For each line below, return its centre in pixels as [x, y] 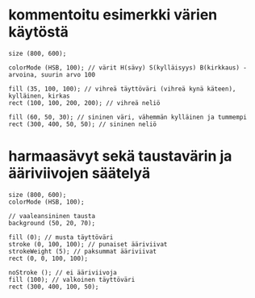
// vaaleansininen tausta [52, 216]
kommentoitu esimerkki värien [113, 15]
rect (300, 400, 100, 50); [54, 287]
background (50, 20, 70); [52, 223]
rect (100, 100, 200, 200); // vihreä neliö [84, 103]
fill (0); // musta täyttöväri [61, 237]
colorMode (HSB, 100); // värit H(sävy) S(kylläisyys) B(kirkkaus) [124, 67]
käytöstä [38, 32]
